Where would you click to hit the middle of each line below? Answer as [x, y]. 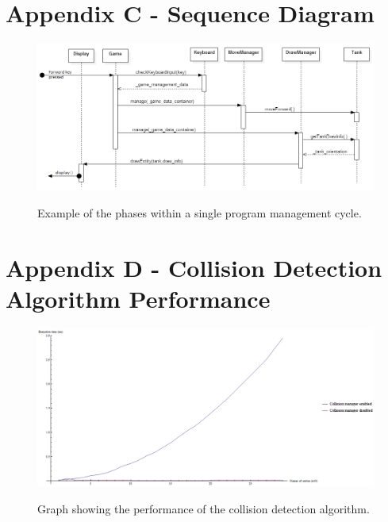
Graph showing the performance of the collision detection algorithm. [204, 508]
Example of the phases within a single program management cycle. [200, 212]
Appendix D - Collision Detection [194, 267]
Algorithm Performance [138, 298]
